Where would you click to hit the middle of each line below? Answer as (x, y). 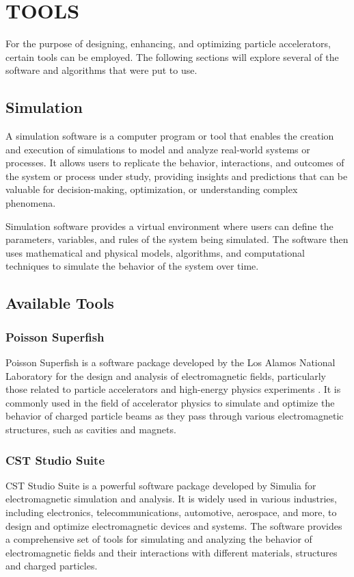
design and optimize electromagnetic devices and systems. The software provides (174, 525)
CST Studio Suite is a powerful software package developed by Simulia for (161, 485)
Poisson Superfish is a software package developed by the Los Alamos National (171, 362)
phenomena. (31, 203)
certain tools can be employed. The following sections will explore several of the (172, 56)
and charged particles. (52, 566)
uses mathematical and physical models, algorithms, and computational (155, 252)
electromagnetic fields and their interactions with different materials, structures (172, 552)
